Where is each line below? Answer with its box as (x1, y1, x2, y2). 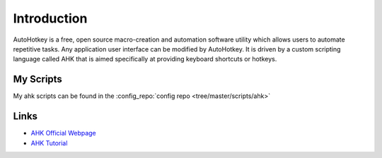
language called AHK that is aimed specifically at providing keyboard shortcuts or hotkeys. (13, 55, 277, 63)
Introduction (13, 11, 88, 26)
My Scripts (13, 73, 63, 85)
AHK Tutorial (30, 138, 68, 147)
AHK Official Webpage (30, 129, 97, 138)
